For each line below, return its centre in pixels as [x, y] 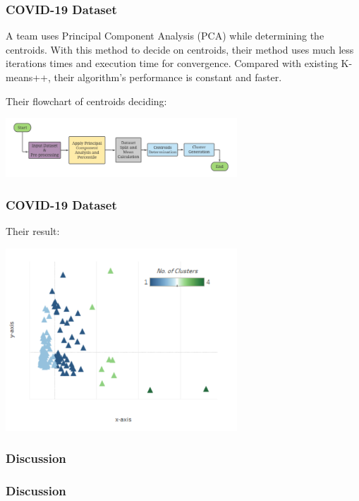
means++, [28, 77]
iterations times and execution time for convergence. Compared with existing [172, 63]
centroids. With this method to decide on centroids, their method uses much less [180, 49]
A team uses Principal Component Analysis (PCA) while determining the [165, 36]
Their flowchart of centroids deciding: [86, 101]
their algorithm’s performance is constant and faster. [168, 77]
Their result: [33, 231]
